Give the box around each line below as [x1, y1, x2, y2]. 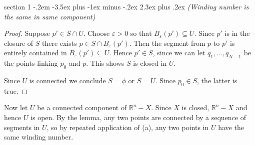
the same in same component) [4, 11, 95, 21]
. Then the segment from [129, 37, 205, 48]
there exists [41, 37, 77, 48]
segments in [4, 122, 40, 132]
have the [218, 122, 244, 132]
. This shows [86, 58, 124, 68]
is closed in [133, 58, 167, 68]
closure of [4, 37, 33, 48]
